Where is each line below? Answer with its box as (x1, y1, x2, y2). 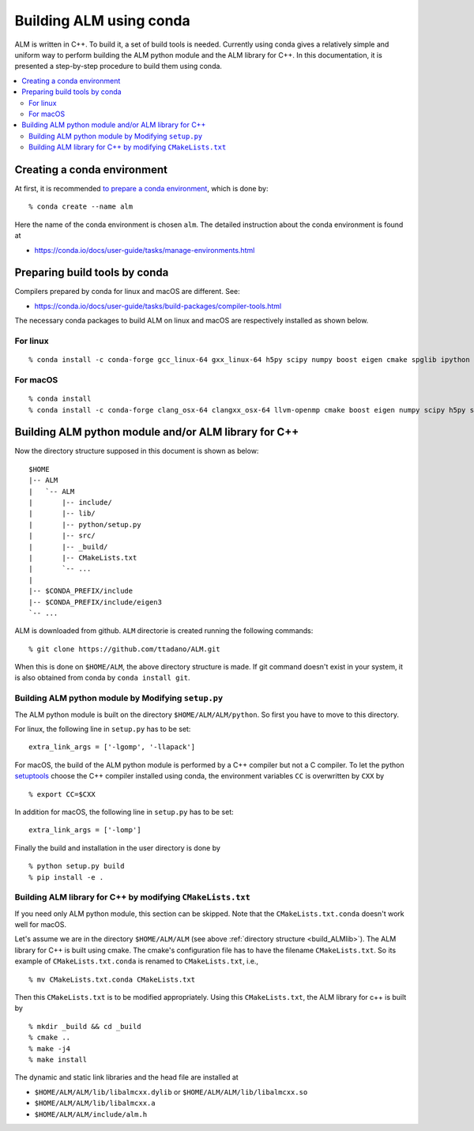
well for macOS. (14, 920, 67, 929)
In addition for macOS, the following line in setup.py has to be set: (14, 807, 235, 816)
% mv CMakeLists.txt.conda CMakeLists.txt (28, 975, 196, 984)
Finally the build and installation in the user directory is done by (14, 843, 221, 853)
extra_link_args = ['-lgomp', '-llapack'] (28, 743, 196, 752)
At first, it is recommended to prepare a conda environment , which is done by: (14, 183, 269, 193)
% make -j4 (28, 1044, 71, 1053)
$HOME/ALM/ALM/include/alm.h (34, 1110, 148, 1118)
